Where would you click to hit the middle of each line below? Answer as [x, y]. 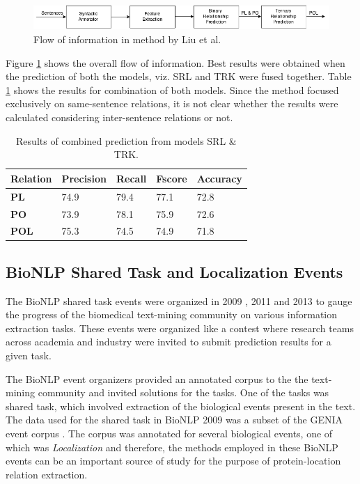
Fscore [172, 178]
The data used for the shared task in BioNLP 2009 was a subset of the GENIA [174, 420]
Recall [131, 178]
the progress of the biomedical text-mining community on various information [172, 314]
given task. [29, 356]
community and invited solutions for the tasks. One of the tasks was [183, 392]
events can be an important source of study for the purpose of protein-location [173, 461]
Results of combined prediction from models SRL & [126, 140]
